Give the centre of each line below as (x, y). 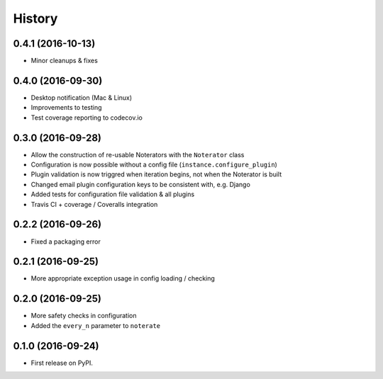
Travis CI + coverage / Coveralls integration (94, 204)
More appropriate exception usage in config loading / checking (123, 278)
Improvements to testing (66, 108)
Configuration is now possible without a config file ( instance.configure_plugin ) (154, 165)
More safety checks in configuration (84, 316)
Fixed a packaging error (66, 242)
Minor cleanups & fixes (65, 61)
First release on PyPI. (62, 363)
